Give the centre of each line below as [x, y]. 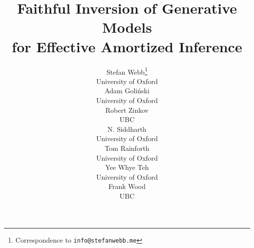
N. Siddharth [127, 129]
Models [127, 27]
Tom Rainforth [127, 148]
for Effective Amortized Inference [127, 46]
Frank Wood [127, 186]
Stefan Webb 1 [127, 71]
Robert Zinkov [127, 110]
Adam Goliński [127, 91]
